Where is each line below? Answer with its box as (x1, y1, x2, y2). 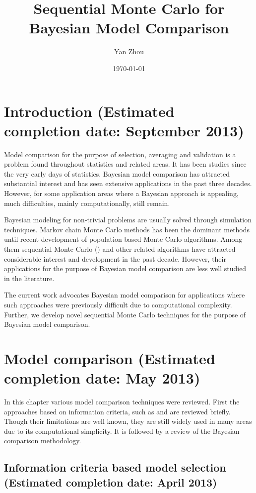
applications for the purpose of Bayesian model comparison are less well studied (4, 263, 247, 274)
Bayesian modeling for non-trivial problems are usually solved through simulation (4, 214, 252, 225)
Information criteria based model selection (4, 460, 226, 475)
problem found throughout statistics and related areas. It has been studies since (4, 159, 247, 169)
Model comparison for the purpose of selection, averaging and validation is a (4, 149, 236, 159)
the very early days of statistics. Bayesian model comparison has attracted (4, 168, 230, 179)
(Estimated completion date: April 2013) (4, 474, 217, 490)
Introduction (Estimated (4, 100, 175, 121)
